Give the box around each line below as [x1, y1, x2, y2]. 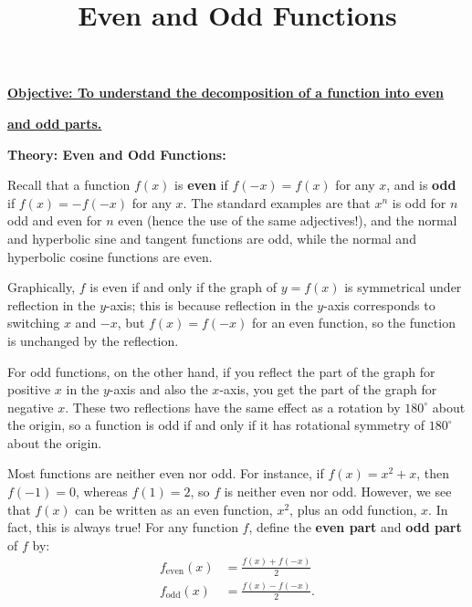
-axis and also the [109, 380, 208, 399]
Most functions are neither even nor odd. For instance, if [7, 464, 324, 483]
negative [7, 397, 54, 416]
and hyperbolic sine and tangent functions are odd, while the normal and [7, 228, 416, 247]
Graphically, [7, 277, 76, 297]
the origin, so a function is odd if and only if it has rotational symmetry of [7, 415, 425, 434]
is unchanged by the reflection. [7, 330, 179, 350]
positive [7, 380, 51, 399]
